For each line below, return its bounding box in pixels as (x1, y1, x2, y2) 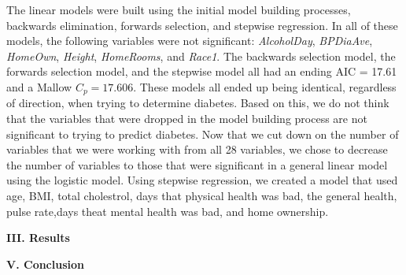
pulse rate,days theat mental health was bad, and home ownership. (6, 203, 329, 219)
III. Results (6, 229, 70, 246)
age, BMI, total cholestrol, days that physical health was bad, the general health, (6, 187, 397, 203)
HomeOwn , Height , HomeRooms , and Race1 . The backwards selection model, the (6, 47, 396, 64)
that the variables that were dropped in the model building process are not (6, 110, 367, 127)
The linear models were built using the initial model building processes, (6, 2, 351, 17)
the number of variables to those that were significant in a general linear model (6, 156, 388, 173)
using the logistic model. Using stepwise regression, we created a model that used (6, 172, 398, 188)
